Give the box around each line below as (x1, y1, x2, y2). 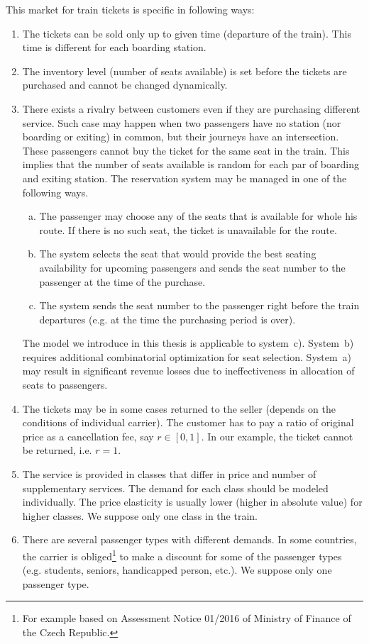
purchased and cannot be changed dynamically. (22, 77, 228, 92)
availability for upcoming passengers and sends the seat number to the (39, 260, 346, 274)
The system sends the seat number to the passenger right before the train (39, 298, 360, 313)
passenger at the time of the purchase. (39, 274, 206, 289)
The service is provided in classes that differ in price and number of (22, 467, 316, 482)
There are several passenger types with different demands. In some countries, (22, 532, 357, 547)
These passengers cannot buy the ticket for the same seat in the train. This (22, 143, 350, 157)
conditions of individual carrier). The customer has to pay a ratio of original (22, 415, 354, 430)
